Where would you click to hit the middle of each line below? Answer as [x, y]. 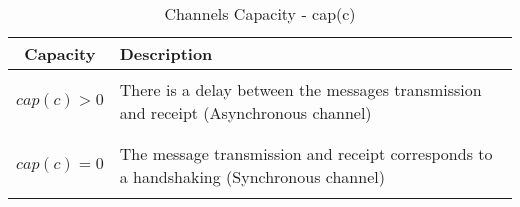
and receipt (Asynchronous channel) [245, 112]
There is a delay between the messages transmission [300, 89]
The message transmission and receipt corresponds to [306, 153]
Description [166, 53]
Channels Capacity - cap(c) [260, 13]
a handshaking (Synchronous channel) [252, 176]
